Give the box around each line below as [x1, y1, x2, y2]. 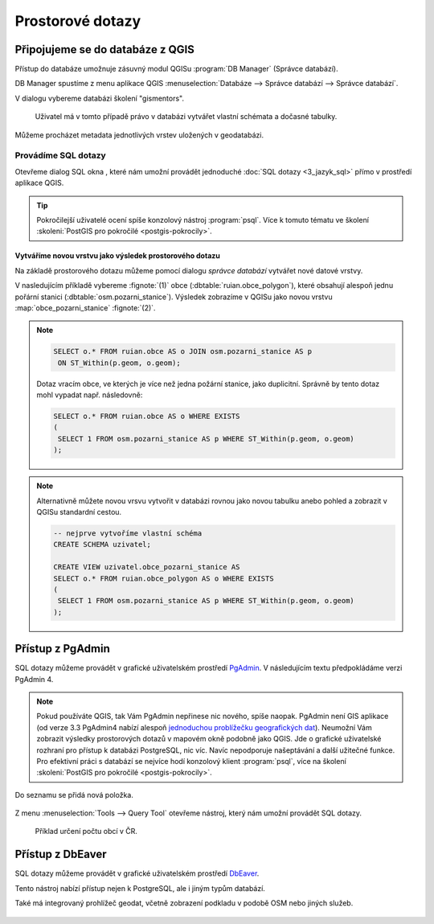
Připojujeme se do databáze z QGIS [14, 43, 194, 56]
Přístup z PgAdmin [14, 642, 110, 655]
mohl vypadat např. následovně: [36, 390, 143, 400]
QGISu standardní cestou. [36, 507, 122, 516]
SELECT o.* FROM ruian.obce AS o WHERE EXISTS [53, 412, 240, 421]
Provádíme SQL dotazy [14, 150, 106, 161]
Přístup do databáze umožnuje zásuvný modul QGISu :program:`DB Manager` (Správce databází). [14, 64, 338, 74]
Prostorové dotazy [14, 12, 141, 30]
